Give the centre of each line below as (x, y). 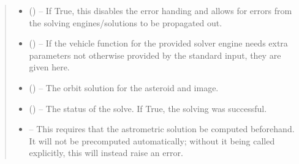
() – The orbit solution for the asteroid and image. (124, 87)
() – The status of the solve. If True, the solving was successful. (148, 108)
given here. (49, 67)
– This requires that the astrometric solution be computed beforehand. (162, 129)
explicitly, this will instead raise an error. (106, 153)
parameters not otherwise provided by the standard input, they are (155, 55)
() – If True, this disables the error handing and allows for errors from (161, 10)
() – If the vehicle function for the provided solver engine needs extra (158, 43)
